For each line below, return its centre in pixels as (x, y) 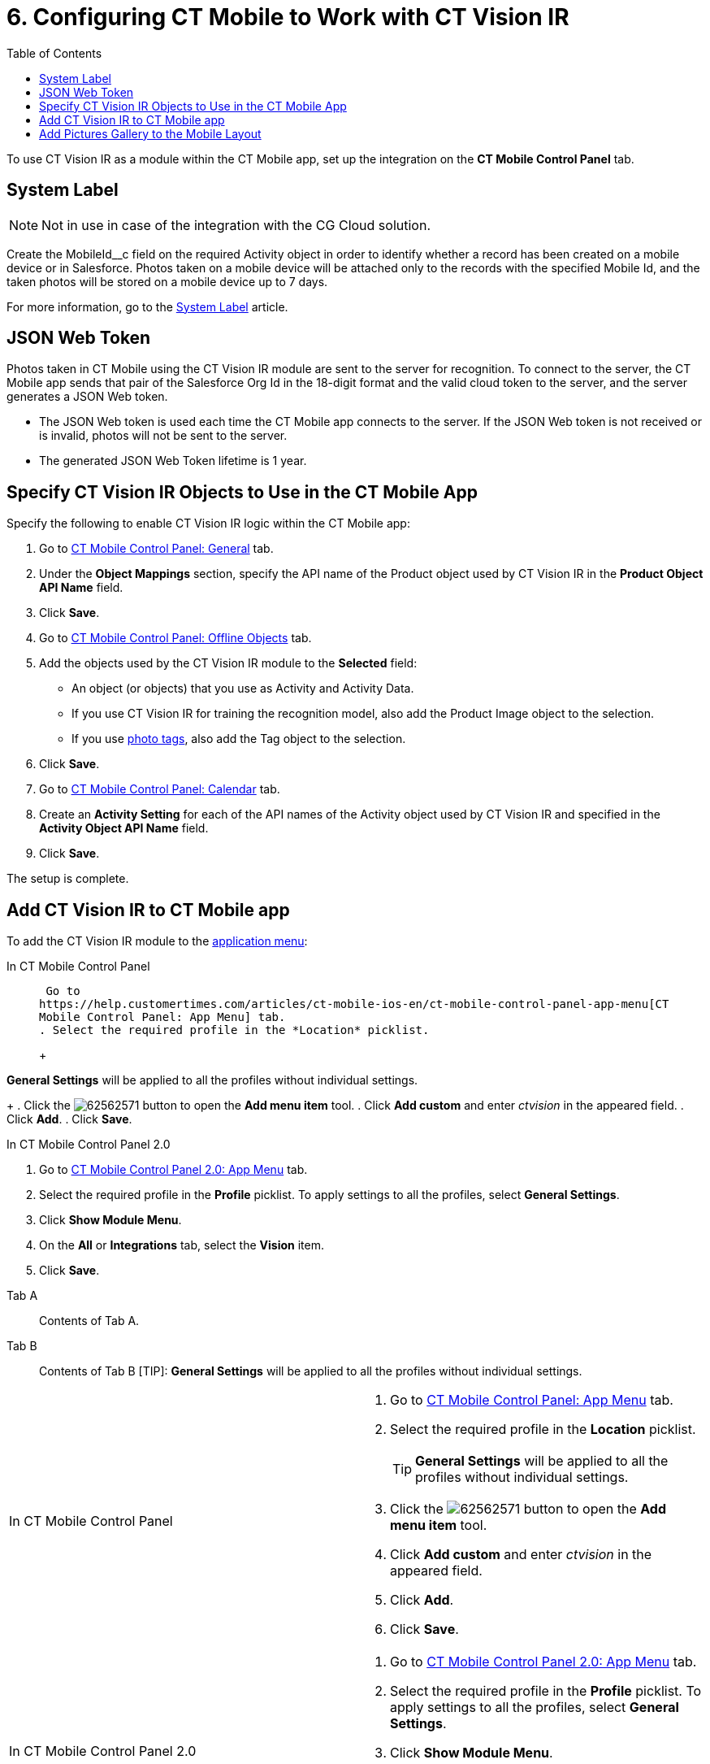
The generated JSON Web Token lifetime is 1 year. (173, 461)
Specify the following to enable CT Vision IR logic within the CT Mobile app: (208, 524)
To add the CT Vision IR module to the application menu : (157, 941)
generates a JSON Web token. (87, 397)
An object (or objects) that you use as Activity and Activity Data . (243, 689)
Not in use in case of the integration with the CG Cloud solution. (236, 225)
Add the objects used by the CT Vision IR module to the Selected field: (228, 663)
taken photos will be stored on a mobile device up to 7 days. (167, 281)
